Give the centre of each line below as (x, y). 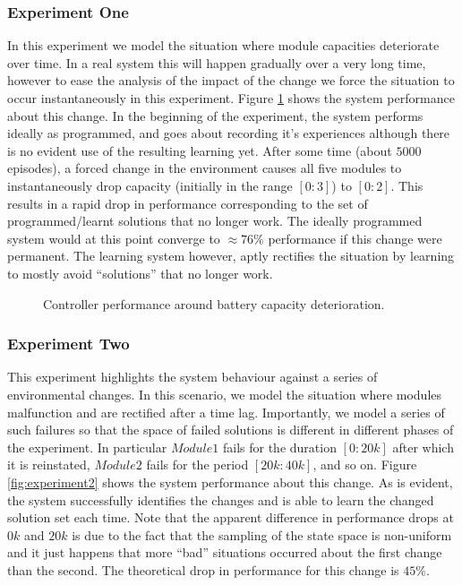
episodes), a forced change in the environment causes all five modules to (205, 168)
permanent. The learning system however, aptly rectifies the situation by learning (231, 256)
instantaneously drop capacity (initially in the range (150, 185)
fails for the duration (279, 447)
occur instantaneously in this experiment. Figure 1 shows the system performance (231, 98)
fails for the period (197, 465)
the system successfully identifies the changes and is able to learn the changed (221, 499)
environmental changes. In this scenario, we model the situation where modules (225, 394)
